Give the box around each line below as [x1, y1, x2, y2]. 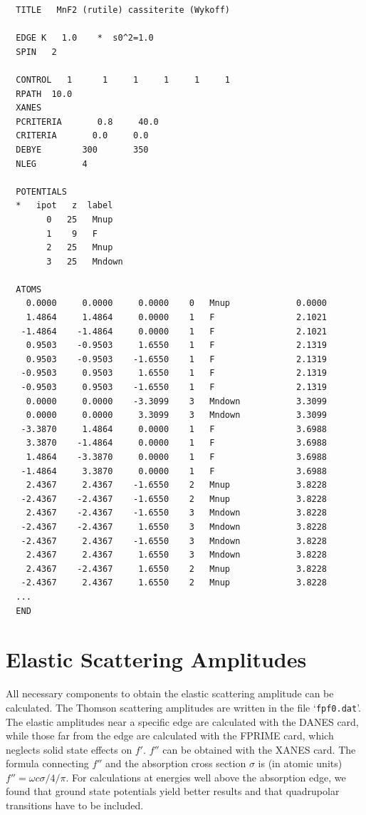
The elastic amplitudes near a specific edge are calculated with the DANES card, [6, 714, 359, 729]
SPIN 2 [16, 46, 57, 57]
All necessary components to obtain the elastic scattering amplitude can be [6, 686, 334, 701]
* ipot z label [16, 200, 113, 211]
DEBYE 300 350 [16, 144, 149, 155]
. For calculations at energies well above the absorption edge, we [66, 769, 346, 784]
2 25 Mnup [46, 242, 113, 253]
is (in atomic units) [258, 756, 343, 771]
